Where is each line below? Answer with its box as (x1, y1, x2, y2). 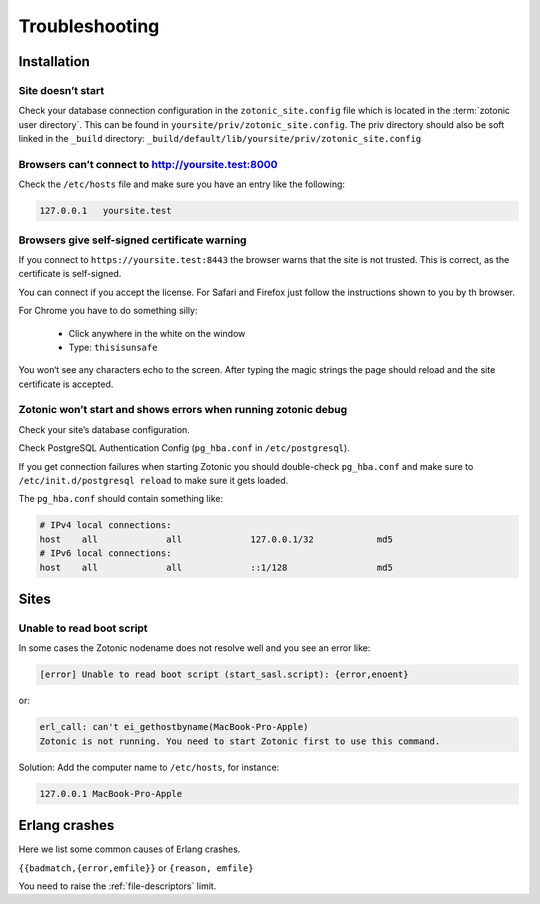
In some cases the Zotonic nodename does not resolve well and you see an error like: (18, 642, 371, 654)
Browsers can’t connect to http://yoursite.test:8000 (18, 157, 279, 171)
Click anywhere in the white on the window (68, 327, 246, 339)
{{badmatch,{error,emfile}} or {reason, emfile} (18, 861, 254, 874)
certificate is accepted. (18, 378, 114, 390)
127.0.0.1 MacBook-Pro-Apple (39, 788, 183, 799)
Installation (18, 53, 90, 70)
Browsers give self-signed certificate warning (18, 233, 247, 247)
